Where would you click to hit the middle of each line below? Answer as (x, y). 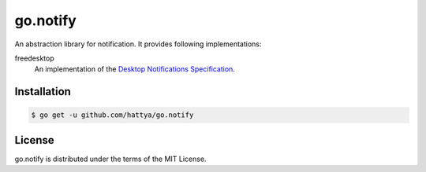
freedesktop (34, 58)
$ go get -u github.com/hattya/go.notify (112, 115)
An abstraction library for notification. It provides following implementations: (138, 44)
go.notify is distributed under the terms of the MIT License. (110, 159)
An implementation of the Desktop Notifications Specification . (135, 69)
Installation (43, 91)
